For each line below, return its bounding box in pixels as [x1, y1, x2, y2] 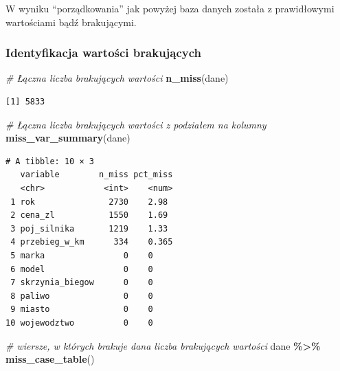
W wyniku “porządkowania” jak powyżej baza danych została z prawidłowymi [5, 1, 335, 15]
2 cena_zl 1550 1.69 [10, 210, 168, 221]
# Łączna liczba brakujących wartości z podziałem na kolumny [5, 117, 267, 131]
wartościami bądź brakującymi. [5, 14, 137, 29]
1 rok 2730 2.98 [10, 196, 168, 207]
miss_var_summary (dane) [5, 131, 131, 145]
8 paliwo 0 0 [10, 291, 153, 301]
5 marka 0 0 [10, 250, 153, 260]
